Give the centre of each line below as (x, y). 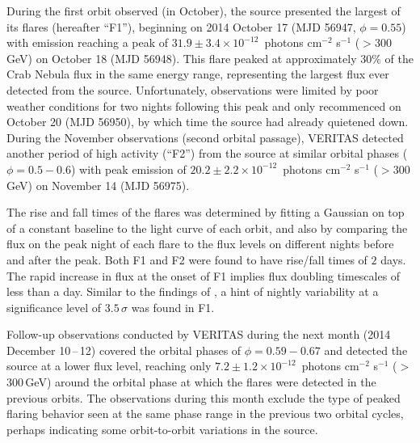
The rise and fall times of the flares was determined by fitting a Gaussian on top (206, 212)
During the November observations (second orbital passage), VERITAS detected (205, 137)
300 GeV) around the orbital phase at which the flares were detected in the (191, 382)
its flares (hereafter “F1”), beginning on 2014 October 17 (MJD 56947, (181, 26)
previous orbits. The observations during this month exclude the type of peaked (204, 397)
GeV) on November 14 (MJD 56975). (98, 185)
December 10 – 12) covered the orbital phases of (124, 350)
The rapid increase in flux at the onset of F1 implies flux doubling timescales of (204, 275)
